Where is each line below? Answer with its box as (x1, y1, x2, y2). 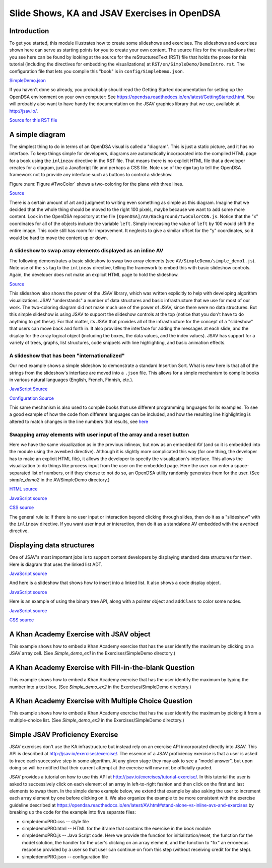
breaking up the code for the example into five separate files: (9, 809, 136, 815)
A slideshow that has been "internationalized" (9, 352, 125, 359)
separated (9, 470, 31, 476)
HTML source (9, 486, 38, 492)
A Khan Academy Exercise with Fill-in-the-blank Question (9, 664, 195, 672)
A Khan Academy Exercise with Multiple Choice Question (9, 697, 193, 705)
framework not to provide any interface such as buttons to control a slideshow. (9, 172, 173, 178)
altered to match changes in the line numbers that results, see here (9, 418, 149, 424)
